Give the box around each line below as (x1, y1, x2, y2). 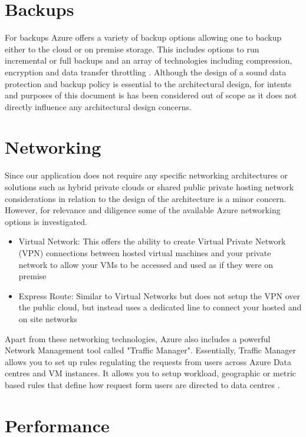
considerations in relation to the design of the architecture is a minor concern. (5, 192, 287, 204)
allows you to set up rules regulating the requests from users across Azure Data (5, 355, 292, 368)
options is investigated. (5, 215, 87, 227)
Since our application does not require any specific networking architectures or (5, 169, 288, 181)
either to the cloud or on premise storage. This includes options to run (5, 42, 259, 55)
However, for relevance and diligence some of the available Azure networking (5, 204, 281, 216)
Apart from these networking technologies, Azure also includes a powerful (5, 332, 271, 345)
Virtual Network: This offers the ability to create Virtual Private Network (18, 235, 286, 247)
